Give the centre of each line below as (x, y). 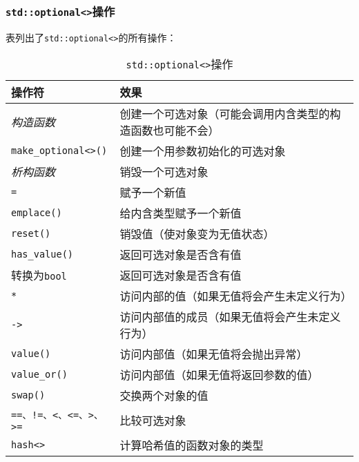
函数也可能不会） (175, 131)
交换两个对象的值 (164, 396)
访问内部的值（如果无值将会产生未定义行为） (236, 296)
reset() (31, 234)
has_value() (42, 254)
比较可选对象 (153, 421)
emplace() (37, 213)
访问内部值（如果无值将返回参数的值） (219, 375)
